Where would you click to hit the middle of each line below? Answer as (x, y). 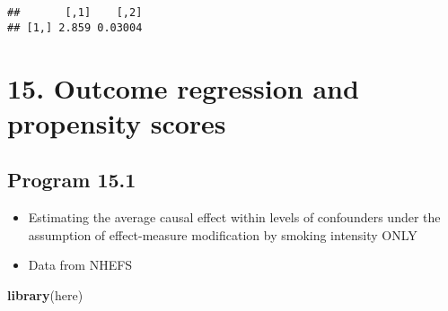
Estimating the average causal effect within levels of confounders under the (234, 217)
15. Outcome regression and (183, 87)
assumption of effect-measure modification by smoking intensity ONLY (223, 234)
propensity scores (117, 122)
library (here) (45, 294)
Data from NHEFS (80, 265)
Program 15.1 (72, 180)
